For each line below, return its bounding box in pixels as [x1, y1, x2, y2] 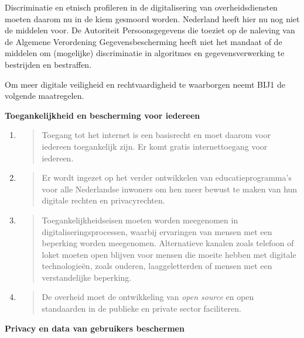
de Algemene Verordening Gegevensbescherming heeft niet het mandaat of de [5, 35, 282, 47]
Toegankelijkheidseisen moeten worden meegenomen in [42, 213, 238, 226]
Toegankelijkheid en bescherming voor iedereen [5, 109, 200, 121]
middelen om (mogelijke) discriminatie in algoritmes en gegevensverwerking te [5, 47, 285, 59]
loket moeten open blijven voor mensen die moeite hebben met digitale [42, 248, 296, 260]
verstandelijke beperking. [42, 271, 132, 283]
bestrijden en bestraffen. [5, 58, 92, 70]
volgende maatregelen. [5, 89, 84, 102]
